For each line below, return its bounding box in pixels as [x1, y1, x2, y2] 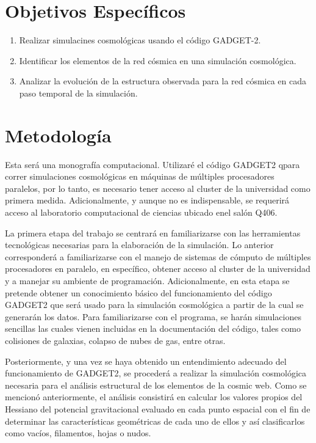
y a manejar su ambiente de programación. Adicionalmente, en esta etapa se [5, 274, 290, 287]
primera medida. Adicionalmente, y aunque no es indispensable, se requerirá [5, 194, 290, 207]
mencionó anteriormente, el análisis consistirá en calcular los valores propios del [5, 390, 303, 403]
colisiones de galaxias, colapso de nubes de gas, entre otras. [5, 334, 226, 346]
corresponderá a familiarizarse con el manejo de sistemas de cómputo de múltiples [5, 250, 311, 263]
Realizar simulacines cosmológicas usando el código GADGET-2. [19, 34, 261, 46]
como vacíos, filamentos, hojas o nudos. [5, 427, 151, 439]
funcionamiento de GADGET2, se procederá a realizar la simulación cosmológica [5, 367, 307, 379]
